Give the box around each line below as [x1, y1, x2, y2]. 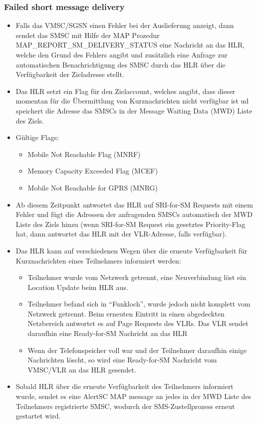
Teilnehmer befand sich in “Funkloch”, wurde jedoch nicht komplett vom [27, 298, 251, 309]
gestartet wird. [15, 410, 61, 421]
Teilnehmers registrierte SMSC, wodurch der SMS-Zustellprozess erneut [15, 400, 235, 411]
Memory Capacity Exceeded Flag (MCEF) [27, 165, 158, 176]
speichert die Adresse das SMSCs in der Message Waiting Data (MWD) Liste [15, 105, 253, 115]
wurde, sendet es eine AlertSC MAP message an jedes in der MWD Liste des [15, 391, 252, 401]
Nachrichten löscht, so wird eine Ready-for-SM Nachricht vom [27, 354, 217, 365]
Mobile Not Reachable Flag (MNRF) [27, 148, 141, 159]
